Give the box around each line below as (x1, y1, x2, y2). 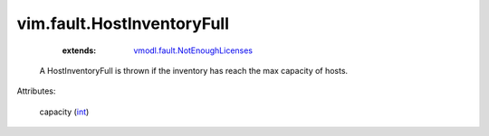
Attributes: (16, 86, 56, 96)
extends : (62, 45, 97, 56)
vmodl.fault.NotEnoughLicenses (133, 45, 254, 56)
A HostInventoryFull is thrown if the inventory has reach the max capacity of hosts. (39, 65, 349, 76)
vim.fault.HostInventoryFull (16, 14, 230, 33)
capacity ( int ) (39, 106, 90, 117)
